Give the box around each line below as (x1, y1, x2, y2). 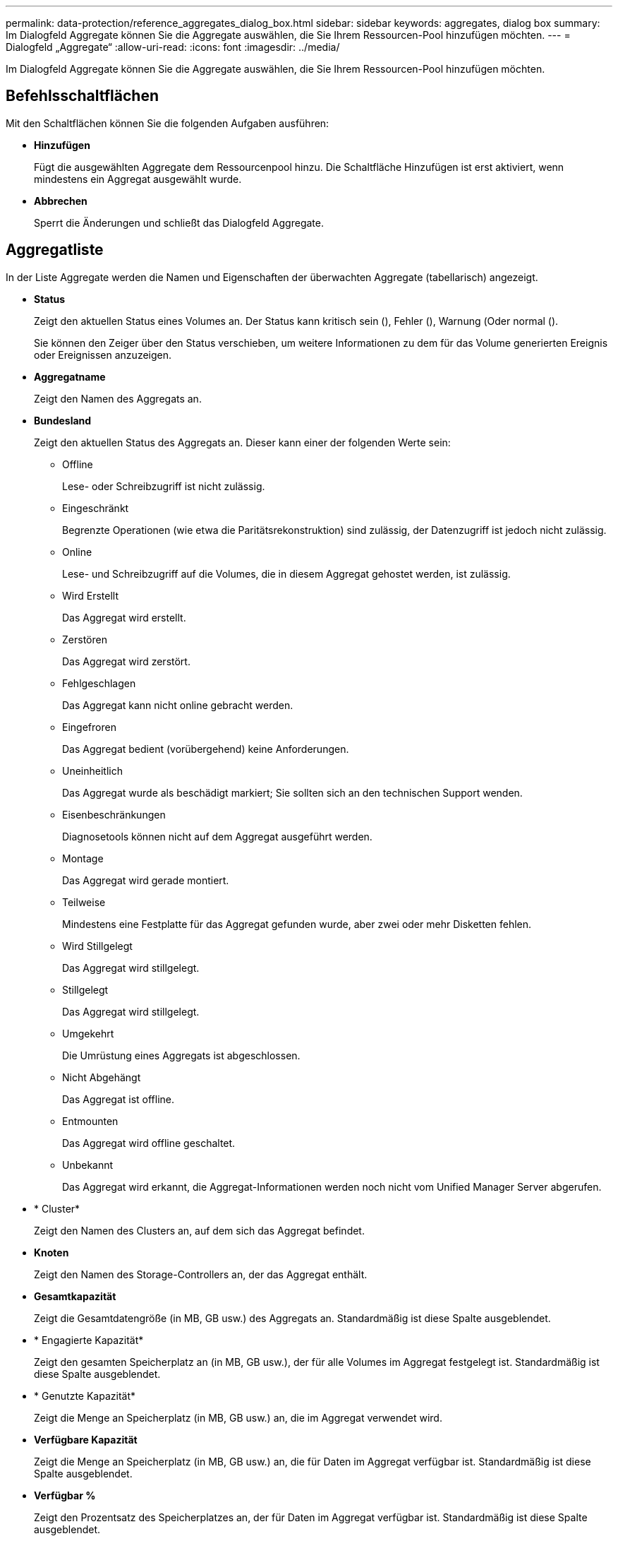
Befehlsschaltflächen (6, 87, 159, 105)
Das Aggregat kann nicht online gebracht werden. (62, 698, 293, 711)
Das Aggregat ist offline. (62, 1093, 175, 1105)
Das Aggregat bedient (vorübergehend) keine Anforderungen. (62, 742, 349, 755)
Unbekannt (62, 1158, 114, 1171)
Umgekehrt (62, 1027, 114, 1040)
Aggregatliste (6, 241, 104, 259)
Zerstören (62, 633, 107, 645)
